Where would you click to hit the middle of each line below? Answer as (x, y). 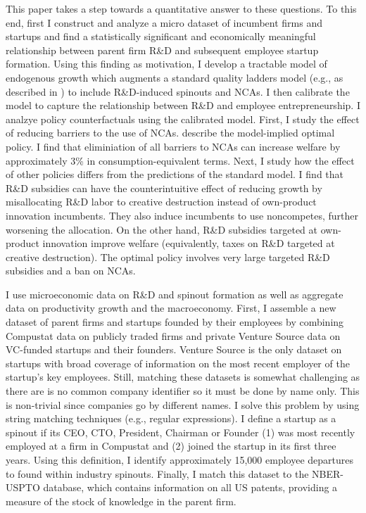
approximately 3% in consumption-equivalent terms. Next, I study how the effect (180, 160)
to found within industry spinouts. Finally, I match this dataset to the (157, 473)
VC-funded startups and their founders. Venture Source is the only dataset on (174, 349)
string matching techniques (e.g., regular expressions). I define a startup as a (171, 418)
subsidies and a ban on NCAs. (71, 271)
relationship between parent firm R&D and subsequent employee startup (162, 50)
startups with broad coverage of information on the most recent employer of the (178, 363)
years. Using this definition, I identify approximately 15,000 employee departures (179, 460)
